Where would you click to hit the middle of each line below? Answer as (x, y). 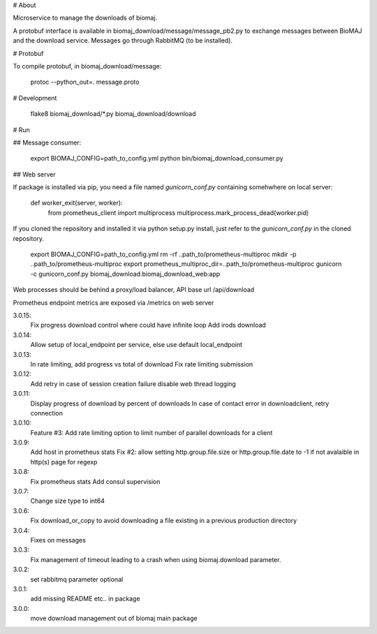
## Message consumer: (47, 142)
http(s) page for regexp (64, 462)
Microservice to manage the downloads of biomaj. (85, 18)
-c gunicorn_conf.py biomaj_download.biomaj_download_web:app (125, 274)
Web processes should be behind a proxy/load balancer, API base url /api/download (134, 290)
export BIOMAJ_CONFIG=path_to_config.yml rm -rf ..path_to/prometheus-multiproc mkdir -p (163, 254)
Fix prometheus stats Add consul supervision (95, 481)
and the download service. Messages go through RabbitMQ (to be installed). (123, 40)
